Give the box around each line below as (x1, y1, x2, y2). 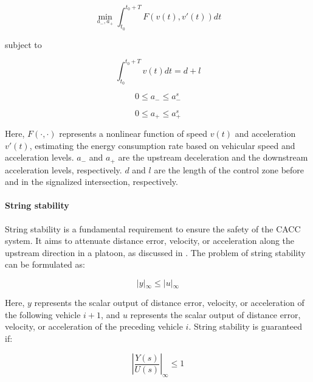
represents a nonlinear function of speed (59, 127, 207, 140)
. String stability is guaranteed (188, 320, 302, 333)
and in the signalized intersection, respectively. (5, 175, 178, 188)
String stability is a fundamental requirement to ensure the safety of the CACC (5, 222, 301, 235)
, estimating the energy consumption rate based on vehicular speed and (29, 139, 295, 151)
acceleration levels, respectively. (5, 163, 122, 176)
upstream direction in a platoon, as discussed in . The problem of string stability (5, 246, 306, 259)
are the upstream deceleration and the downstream (118, 151, 308, 164)
